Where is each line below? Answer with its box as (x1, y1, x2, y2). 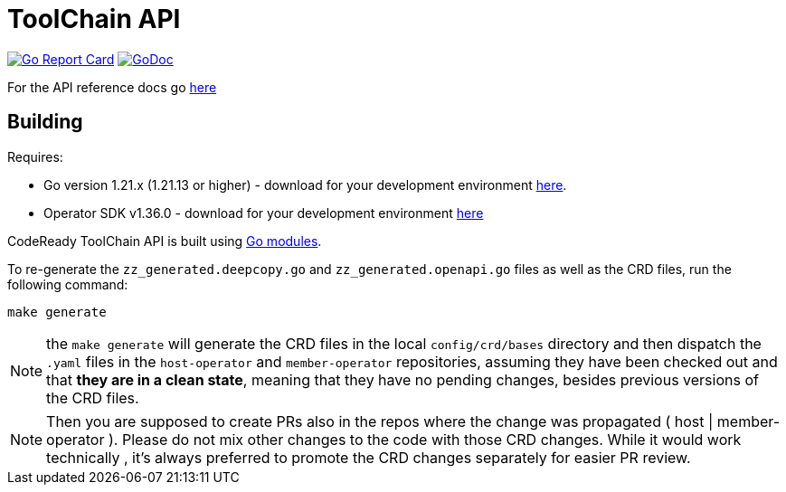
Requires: (7, 148, 63, 165)
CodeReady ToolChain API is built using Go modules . (7, 232, 322, 249)
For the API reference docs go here (7, 79, 217, 95)
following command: (7, 276, 128, 292)
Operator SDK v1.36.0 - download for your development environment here (43, 204, 484, 221)
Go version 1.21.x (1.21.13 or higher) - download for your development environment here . (43, 176, 567, 193)
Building (7, 110, 83, 134)
